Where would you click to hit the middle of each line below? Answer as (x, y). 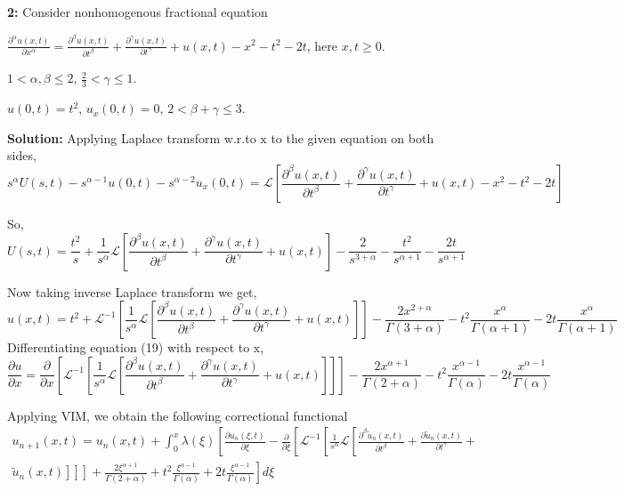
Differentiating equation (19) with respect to (129, 347)
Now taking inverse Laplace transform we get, (132, 291)
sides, (22, 155)
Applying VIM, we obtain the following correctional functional (178, 415)
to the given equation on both (353, 137)
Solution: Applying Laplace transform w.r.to (132, 137)
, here (322, 45)
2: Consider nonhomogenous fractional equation (138, 12)
